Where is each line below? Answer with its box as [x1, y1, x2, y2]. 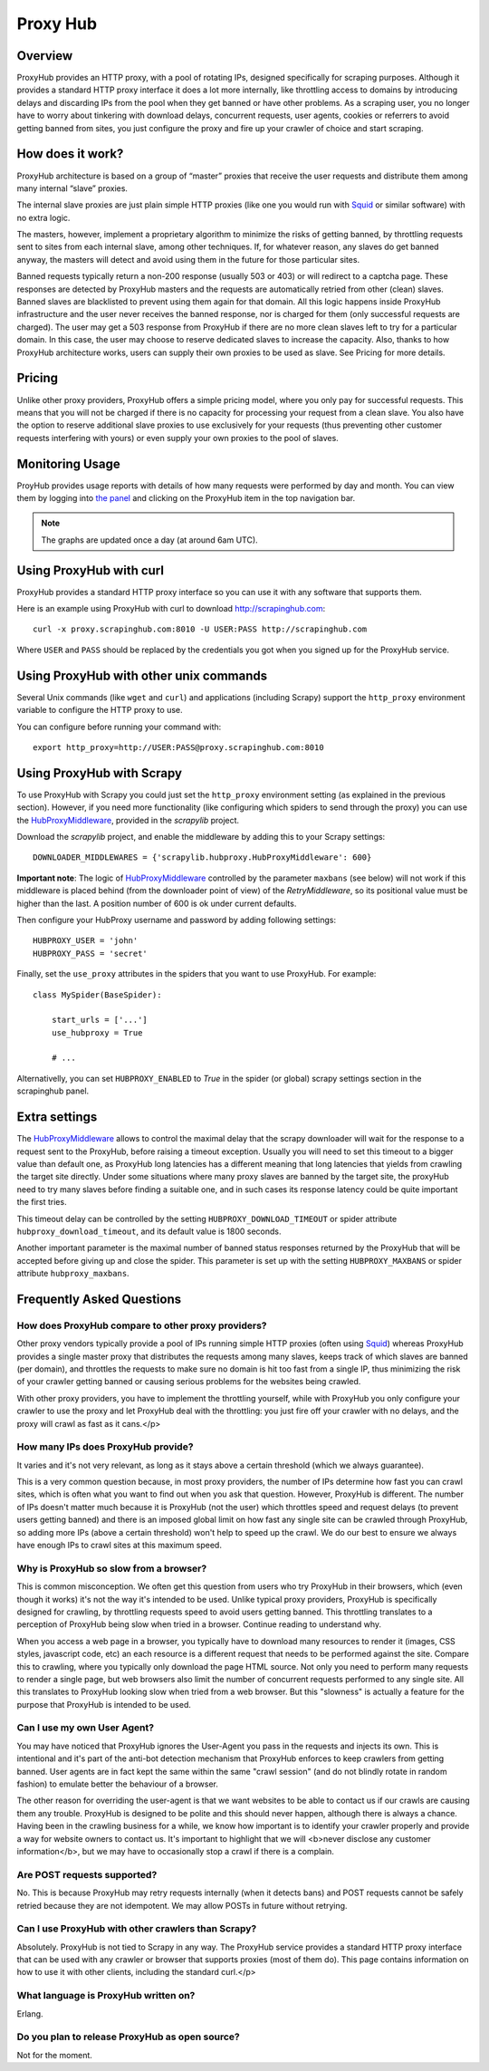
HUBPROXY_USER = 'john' [33, 936, 139, 946]
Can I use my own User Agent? [16, 1721, 154, 1734]
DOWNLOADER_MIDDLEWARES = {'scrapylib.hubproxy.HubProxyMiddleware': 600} [33, 852, 372, 862]
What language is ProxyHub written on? [16, 1989, 196, 2002]
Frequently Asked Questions [16, 1291, 182, 1306]
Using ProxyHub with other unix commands [16, 668, 267, 683]
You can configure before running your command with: [16, 721, 222, 732]
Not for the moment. [16, 2049, 92, 2060]
